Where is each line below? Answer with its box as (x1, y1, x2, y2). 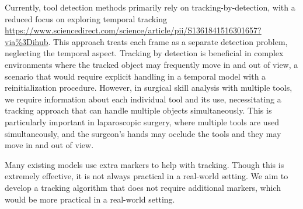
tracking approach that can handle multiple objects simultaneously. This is (5, 104, 272, 117)
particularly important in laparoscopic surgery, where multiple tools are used (5, 115, 280, 128)
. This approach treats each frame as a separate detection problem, (48, 35, 288, 47)
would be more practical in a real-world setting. (5, 193, 175, 205)
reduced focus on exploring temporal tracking (5, 12, 167, 25)
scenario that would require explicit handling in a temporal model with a (5, 70, 266, 82)
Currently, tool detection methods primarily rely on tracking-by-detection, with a (5, 1, 295, 13)
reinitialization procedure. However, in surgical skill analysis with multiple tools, (5, 81, 292, 94)
